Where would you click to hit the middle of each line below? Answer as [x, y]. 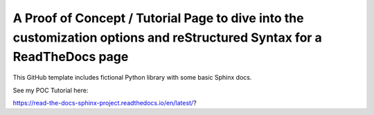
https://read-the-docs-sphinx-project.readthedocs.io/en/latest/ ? [105, 103]
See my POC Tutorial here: [51, 90]
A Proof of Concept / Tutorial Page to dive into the [158, 18]
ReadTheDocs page [71, 57]
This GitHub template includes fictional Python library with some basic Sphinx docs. [132, 78]
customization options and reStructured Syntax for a [167, 37]
